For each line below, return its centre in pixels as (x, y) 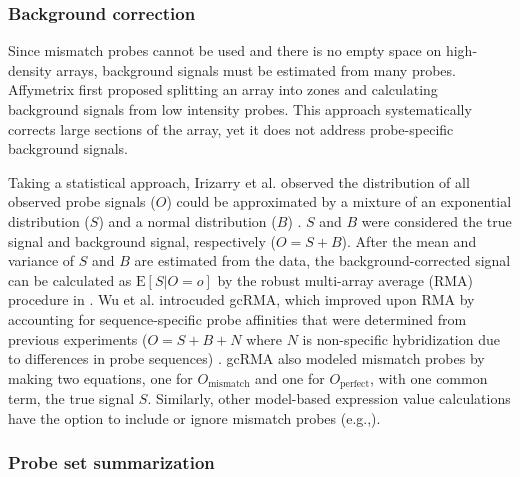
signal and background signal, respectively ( (142, 240)
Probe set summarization (111, 462)
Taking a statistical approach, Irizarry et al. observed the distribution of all (239, 181)
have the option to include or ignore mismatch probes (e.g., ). (194, 417)
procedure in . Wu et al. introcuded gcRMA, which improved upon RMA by (241, 299)
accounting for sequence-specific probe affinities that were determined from (237, 318)
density (30, 69)
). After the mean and (409, 240)
